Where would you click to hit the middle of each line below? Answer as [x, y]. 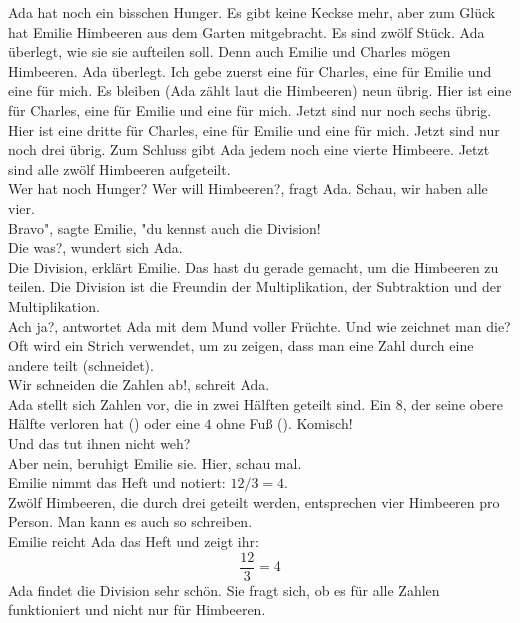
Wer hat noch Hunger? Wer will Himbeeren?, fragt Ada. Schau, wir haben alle [248, 188]
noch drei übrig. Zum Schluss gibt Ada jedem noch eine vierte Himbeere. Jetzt [249, 149]
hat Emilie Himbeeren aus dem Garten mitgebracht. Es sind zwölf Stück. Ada [246, 31]
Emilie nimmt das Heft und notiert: [117, 482]
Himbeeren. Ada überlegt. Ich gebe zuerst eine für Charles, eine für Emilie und [250, 70]
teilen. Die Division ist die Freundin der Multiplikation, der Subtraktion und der [255, 286]
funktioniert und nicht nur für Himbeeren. [137, 609]
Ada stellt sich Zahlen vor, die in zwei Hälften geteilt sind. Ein [200, 403]
